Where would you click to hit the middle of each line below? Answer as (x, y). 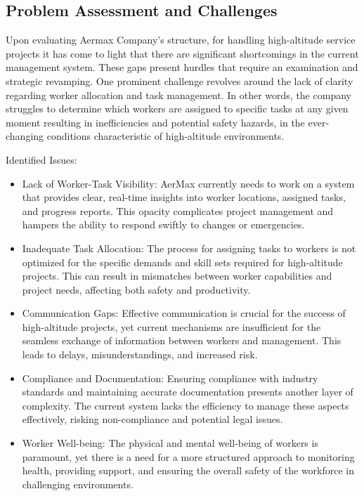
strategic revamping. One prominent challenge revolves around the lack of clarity (180, 80)
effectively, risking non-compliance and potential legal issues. (152, 419)
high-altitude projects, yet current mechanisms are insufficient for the (171, 326)
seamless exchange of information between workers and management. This (182, 340)
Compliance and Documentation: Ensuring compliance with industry (170, 378)
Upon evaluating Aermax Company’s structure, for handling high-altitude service (181, 40)
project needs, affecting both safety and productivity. (136, 289)
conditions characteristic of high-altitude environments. (165, 136)
